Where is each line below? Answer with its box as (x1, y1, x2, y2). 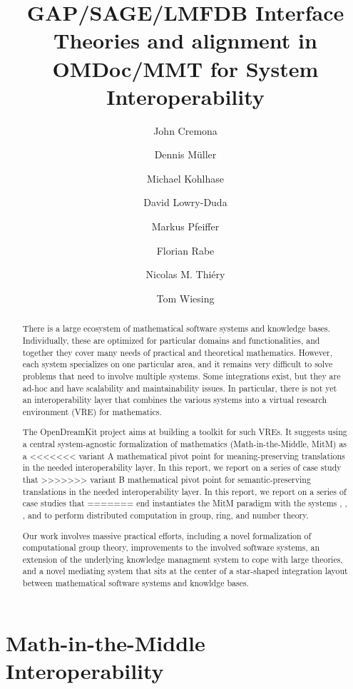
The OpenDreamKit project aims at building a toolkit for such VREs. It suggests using (22, 426, 347, 438)
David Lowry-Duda (143, 195, 227, 210)
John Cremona (153, 123, 218, 138)
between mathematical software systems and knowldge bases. (22, 577, 249, 589)
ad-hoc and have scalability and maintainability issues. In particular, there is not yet (22, 382, 337, 394)
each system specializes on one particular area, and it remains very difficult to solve (22, 358, 333, 370)
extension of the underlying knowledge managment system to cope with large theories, (22, 553, 343, 565)
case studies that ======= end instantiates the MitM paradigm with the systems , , (22, 497, 347, 509)
